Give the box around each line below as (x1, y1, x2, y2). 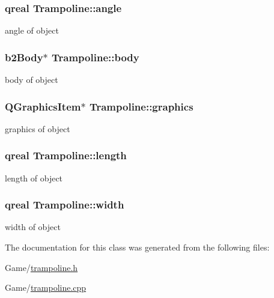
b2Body (5, 49, 43, 64)
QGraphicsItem (5, 99, 81, 114)
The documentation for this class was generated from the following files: (5, 241, 270, 254)
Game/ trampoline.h (5, 261, 78, 273)
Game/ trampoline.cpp (5, 281, 87, 294)
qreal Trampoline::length (5, 148, 127, 163)
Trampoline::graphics (89, 99, 193, 114)
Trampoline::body (52, 49, 139, 64)
